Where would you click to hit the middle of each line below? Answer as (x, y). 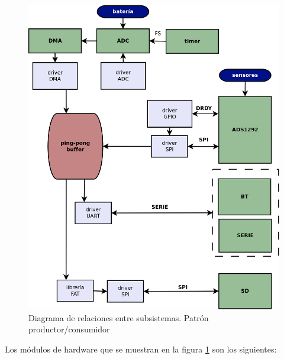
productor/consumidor (69, 329)
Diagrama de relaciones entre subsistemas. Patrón (119, 317)
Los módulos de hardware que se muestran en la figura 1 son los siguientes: (141, 349)
